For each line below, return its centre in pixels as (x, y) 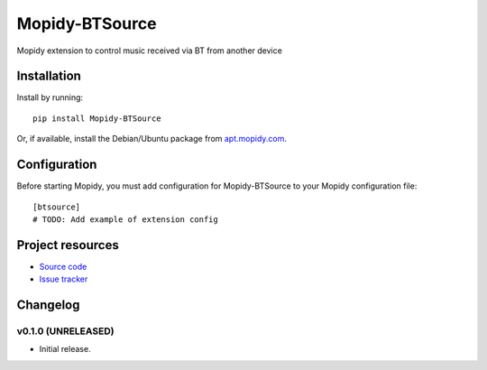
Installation (49, 76)
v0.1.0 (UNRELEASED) (65, 331)
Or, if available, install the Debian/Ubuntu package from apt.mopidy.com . (152, 139)
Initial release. (65, 349)
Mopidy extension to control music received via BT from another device (150, 51)
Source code (63, 266)
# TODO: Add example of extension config (125, 219)
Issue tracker (64, 279)
